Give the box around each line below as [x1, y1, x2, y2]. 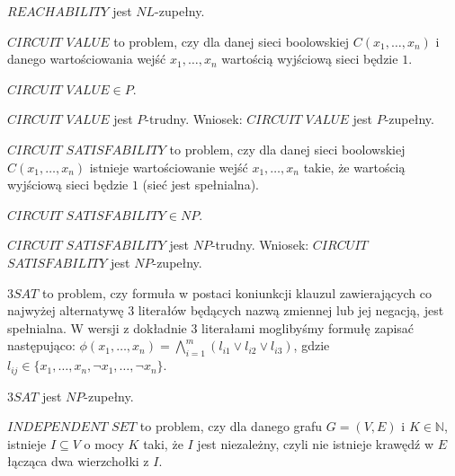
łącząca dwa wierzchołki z [7, 452, 149, 471]
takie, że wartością [303, 157, 406, 176]
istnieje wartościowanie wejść [89, 157, 248, 176]
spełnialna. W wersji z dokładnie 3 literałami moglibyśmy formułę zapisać [7, 318, 415, 337]
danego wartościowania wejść [7, 49, 166, 68]
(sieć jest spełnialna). [142, 175, 259, 194]
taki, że [143, 434, 183, 453]
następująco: [7, 336, 76, 355]
